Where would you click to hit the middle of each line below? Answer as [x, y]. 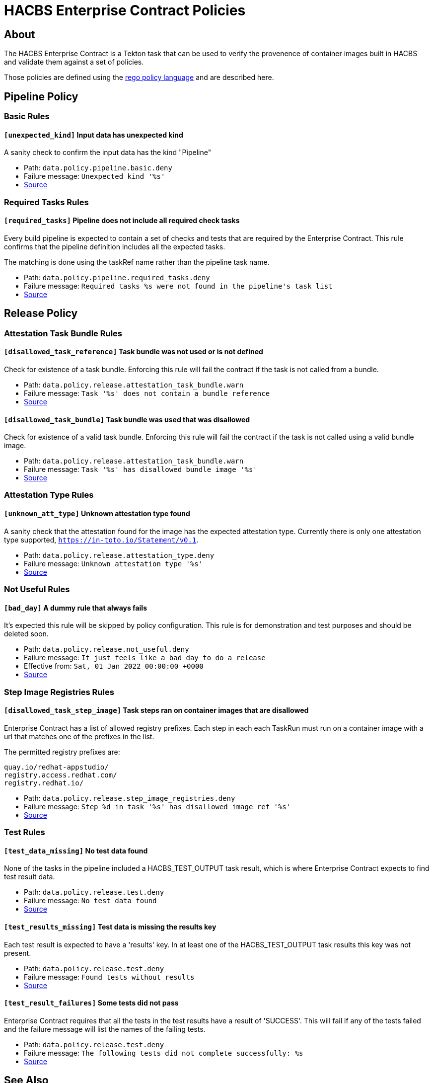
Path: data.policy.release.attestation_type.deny [119, 555]
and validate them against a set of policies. [74, 62]
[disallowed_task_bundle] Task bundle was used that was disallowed [127, 419]
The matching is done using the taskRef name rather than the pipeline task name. [137, 262]
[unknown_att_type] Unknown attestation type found [97, 514]
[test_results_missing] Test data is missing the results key [110, 927]
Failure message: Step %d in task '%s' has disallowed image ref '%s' [157, 806]
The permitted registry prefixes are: [62, 752]
